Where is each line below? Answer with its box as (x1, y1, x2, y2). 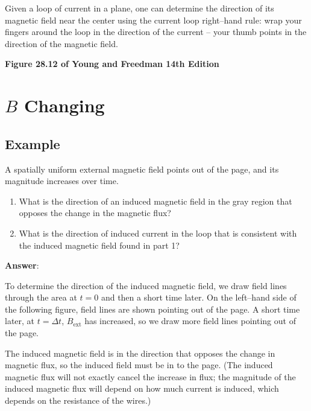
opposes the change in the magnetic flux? (19, 206, 171, 219)
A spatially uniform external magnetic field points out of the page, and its (5, 162, 279, 175)
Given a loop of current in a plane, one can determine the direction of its (5, 2, 274, 14)
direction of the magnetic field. (5, 37, 118, 49)
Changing (24, 93, 105, 118)
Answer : (5, 259, 39, 272)
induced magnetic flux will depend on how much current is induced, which (5, 382, 279, 395)
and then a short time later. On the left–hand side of (101, 291, 297, 304)
